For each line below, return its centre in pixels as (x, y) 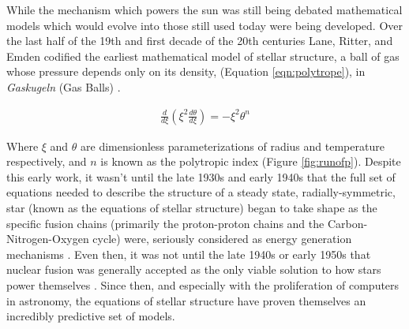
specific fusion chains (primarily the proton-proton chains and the (165, 223)
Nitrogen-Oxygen (48, 239)
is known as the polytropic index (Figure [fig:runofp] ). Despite (251, 161)
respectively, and (47, 161)
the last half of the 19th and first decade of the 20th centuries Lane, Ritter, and (200, 41)
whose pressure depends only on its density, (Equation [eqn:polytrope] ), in (186, 71)
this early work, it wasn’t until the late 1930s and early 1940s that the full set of (201, 176)
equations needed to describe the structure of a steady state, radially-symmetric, (201, 192)
